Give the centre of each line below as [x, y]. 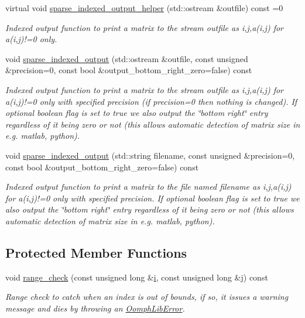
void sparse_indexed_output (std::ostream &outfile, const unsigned [127, 58]
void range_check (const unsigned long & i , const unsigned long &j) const [137, 277]
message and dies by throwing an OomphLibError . [95, 308]
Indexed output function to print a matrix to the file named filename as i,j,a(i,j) [148, 187]
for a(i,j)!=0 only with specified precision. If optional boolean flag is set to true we [152, 198]
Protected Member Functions [96, 252]
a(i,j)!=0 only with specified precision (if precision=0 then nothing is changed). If [151, 101]
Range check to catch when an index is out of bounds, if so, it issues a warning [147, 297]
